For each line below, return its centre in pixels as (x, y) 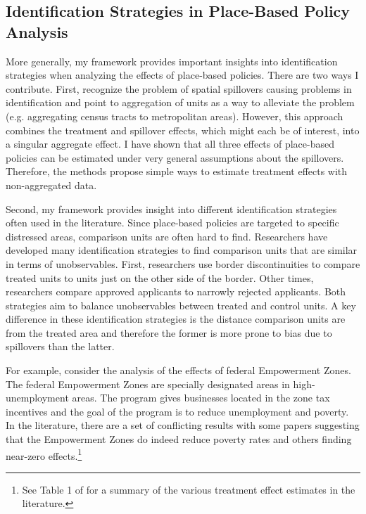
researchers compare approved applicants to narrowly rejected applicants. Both (176, 291)
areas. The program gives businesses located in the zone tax (201, 398)
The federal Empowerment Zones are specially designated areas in (148, 384)
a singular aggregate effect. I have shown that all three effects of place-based (170, 144)
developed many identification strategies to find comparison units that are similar (182, 250)
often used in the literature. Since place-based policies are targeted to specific (172, 223)
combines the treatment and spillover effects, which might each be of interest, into (183, 130)
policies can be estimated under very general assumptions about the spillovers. (175, 157)
